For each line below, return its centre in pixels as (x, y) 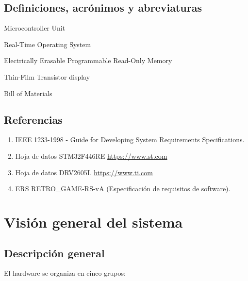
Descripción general (54, 253)
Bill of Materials (28, 93)
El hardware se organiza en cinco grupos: (65, 273)
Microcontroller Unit (35, 28)
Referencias (33, 119)
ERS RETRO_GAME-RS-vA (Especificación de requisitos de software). (123, 189)
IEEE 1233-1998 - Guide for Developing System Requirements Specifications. (130, 140)
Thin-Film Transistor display (47, 76)
